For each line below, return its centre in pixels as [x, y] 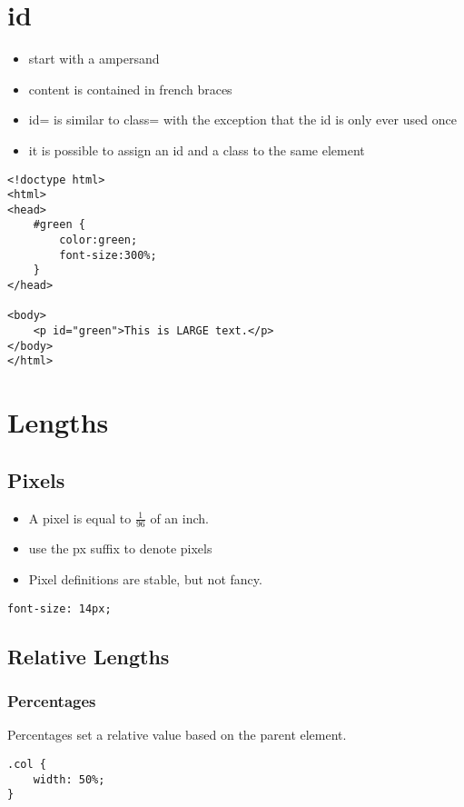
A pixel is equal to [80, 518]
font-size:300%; [108, 255]
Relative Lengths [89, 656]
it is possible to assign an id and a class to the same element [197, 149]
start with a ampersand [94, 59]
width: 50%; [69, 779]
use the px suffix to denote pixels [120, 548]
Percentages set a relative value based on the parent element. [177, 735]
